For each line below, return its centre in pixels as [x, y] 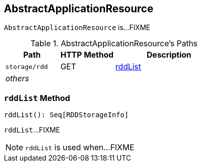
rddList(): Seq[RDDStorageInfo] [66, 115]
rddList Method [37, 98]
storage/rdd [27, 66]
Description [169, 55]
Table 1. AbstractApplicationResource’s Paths [114, 44]
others [17, 79]
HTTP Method [87, 55]
